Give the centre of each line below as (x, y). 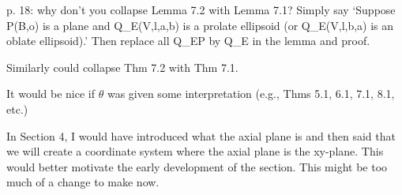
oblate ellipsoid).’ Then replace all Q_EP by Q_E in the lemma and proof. (188, 41)
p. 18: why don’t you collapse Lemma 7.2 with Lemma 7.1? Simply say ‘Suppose (201, 9)
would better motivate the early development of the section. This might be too (197, 166)
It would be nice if (51, 94)
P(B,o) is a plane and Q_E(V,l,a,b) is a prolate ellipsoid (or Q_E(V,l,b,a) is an (200, 25)
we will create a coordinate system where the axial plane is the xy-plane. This (195, 151)
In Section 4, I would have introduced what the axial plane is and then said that (201, 135)
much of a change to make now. (83, 182)
